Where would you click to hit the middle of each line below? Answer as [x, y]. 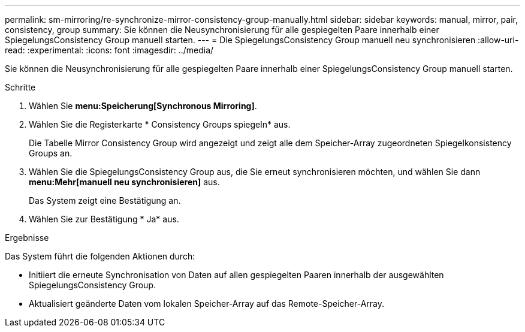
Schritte [20, 87]
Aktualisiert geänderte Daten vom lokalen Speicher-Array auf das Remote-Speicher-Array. [207, 304]
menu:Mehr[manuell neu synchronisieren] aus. [124, 182]
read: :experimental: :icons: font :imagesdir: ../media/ [109, 50]
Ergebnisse [27, 238]
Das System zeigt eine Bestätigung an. [105, 200]
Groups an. [51, 153]
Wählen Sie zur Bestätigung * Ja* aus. [104, 219]
